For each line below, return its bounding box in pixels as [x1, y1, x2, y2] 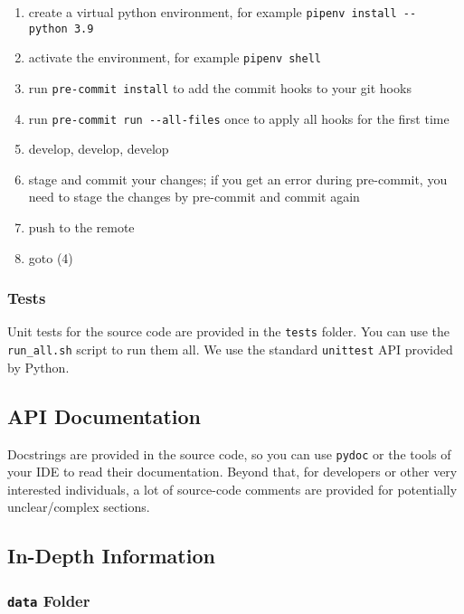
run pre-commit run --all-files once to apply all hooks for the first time [28, 109, 450, 128]
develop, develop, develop [28, 139, 169, 158]
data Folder [7, 589, 90, 611]
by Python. [7, 357, 70, 376]
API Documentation [7, 401, 202, 430]
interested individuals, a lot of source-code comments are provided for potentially [7, 479, 458, 498]
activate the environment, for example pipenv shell [28, 48, 321, 67]
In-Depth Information [7, 542, 215, 570]
